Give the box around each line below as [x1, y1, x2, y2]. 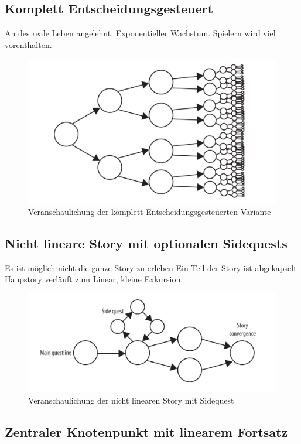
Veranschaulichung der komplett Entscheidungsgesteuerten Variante [28, 205, 271, 217]
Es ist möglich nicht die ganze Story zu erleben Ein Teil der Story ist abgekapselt [5, 261, 297, 274]
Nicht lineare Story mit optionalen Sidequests [5, 234, 288, 252]
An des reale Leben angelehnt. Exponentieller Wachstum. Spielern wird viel [5, 27, 276, 39]
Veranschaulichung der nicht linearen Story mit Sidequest [28, 394, 234, 406]
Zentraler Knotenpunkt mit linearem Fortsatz [5, 422, 288, 440]
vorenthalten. [5, 38, 52, 50]
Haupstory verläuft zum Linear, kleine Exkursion [5, 273, 181, 285]
